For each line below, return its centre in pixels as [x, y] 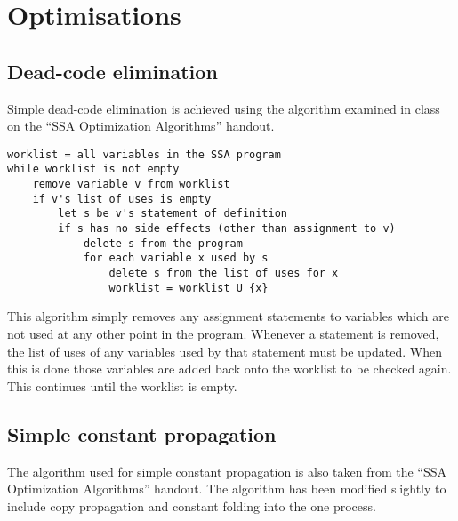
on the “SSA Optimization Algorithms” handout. [141, 126]
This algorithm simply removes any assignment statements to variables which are [228, 316]
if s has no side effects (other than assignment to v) [227, 229]
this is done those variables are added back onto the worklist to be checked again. [229, 369]
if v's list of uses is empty [122, 199]
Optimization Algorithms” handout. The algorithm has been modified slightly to [227, 489]
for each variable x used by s [176, 258]
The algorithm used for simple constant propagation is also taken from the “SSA [227, 471]
